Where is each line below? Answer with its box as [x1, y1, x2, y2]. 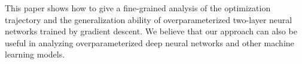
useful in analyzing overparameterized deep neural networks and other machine [5, 36, 294, 49]
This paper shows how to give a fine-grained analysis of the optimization [5, 2, 271, 14]
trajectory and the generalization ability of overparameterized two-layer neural [5, 13, 292, 25]
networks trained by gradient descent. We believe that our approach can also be [5, 25, 297, 37]
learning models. [5, 48, 65, 60]
